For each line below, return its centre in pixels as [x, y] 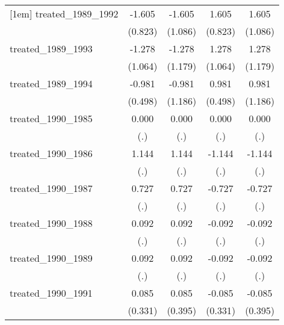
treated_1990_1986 [51, 153]
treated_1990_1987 [51, 188]
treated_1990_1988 [51, 223]
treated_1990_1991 [51, 293]
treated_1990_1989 [51, 258]
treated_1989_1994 [51, 83]
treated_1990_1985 [51, 118]
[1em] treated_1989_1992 [64, 14]
